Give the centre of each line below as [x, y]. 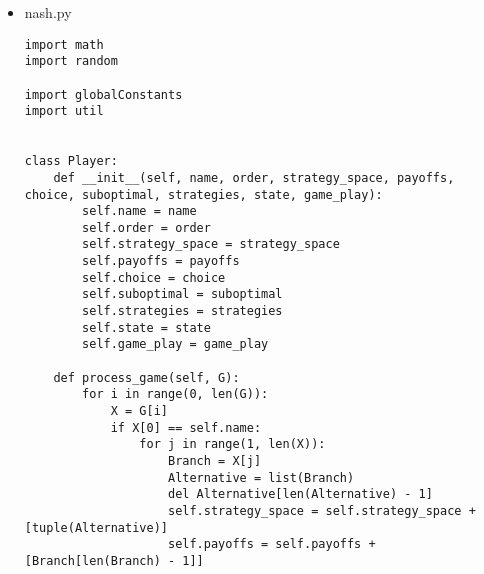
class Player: [71, 161]
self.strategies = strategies [182, 311]
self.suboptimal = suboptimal [182, 294]
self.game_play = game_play [175, 344]
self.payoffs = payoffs [161, 261]
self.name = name [139, 211]
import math [64, 44]
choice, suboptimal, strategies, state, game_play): [203, 194]
